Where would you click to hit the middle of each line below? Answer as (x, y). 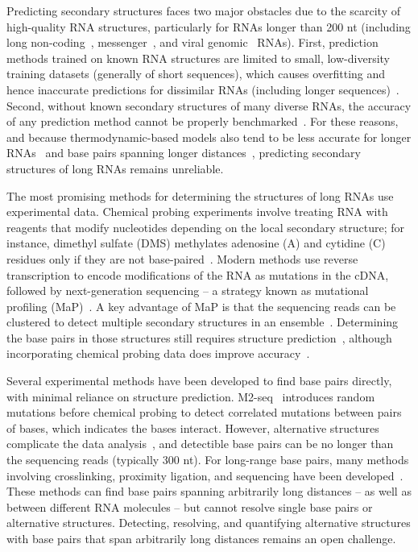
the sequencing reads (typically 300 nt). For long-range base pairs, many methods (208, 460)
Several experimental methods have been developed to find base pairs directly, (199, 381)
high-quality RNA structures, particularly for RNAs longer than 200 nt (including (209, 26)
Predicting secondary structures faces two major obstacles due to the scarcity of (203, 10)
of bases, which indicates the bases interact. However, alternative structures (193, 427)
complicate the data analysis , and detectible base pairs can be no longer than (200, 444)
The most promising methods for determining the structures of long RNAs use (200, 195)
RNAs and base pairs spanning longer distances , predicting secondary (184, 153)
